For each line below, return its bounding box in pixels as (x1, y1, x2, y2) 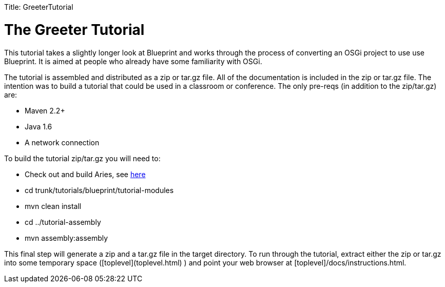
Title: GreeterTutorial (4, 3, 73, 11)
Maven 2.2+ (25, 106, 65, 115)
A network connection (25, 138, 100, 147)
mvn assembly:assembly (25, 233, 108, 242)
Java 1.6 (25, 122, 52, 131)
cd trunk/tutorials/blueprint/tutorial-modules (25, 185, 174, 195)
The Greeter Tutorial (4, 21, 145, 39)
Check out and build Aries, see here (25, 169, 146, 179)
